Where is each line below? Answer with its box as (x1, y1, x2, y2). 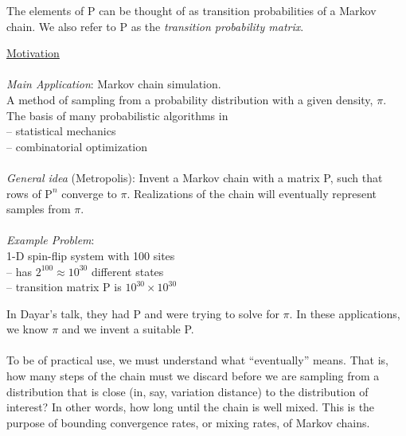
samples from (6, 200, 71, 217)
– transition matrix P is (6, 278, 122, 295)
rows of (6, 185, 41, 201)
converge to (61, 185, 117, 201)
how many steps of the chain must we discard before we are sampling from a (6, 368, 380, 384)
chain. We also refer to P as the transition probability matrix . (6, 18, 304, 34)
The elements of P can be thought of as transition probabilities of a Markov (6, 2, 377, 18)
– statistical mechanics (6, 123, 116, 139)
